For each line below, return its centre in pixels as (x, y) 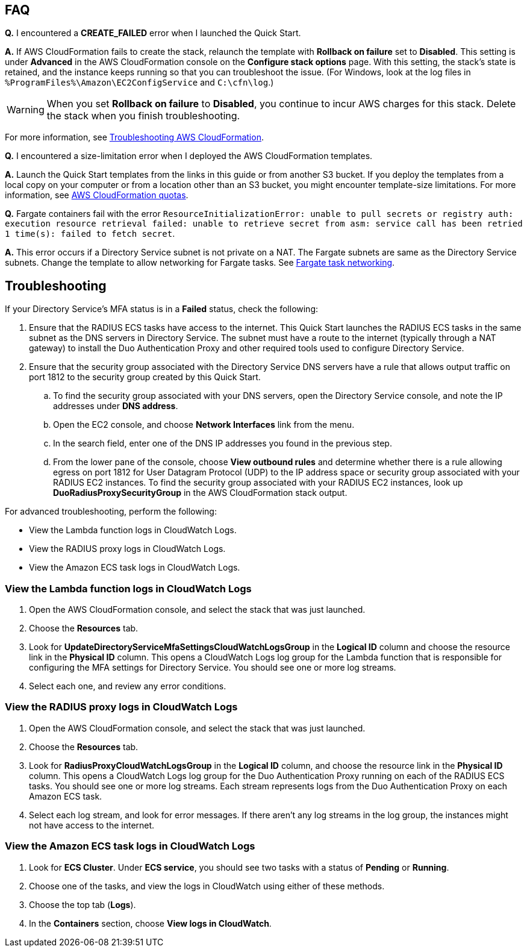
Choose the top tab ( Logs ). (83, 904)
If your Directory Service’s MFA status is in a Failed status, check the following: (162, 309)
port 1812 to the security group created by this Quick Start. (145, 377)
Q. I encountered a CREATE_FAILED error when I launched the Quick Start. (153, 33)
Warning (26, 110)
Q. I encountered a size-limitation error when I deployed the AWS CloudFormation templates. (189, 156)
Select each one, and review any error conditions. (128, 686)
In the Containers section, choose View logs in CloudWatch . (150, 923)
